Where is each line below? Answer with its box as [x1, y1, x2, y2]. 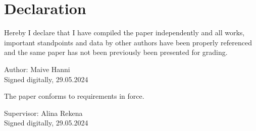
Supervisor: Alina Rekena [4, 107, 83, 118]
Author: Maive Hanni [4, 63, 70, 74]
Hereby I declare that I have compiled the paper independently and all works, [4, 27, 245, 38]
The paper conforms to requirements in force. [4, 91, 144, 101]
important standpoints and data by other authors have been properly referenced [4, 37, 252, 47]
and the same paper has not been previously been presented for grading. [4, 47, 228, 57]
